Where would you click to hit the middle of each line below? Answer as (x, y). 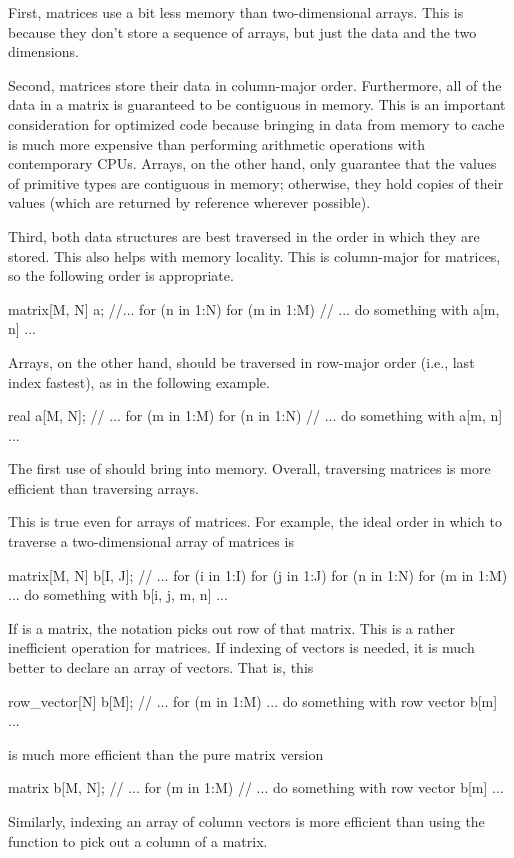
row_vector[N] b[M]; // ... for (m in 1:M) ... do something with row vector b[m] (253, 700)
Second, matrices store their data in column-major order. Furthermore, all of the (255, 84)
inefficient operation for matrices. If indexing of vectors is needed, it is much (241, 647)
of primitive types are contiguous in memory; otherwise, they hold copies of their (256, 182)
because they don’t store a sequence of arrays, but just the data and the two (242, 31)
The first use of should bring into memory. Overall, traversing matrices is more (249, 468)
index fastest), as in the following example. (139, 381)
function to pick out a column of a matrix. (138, 840)
